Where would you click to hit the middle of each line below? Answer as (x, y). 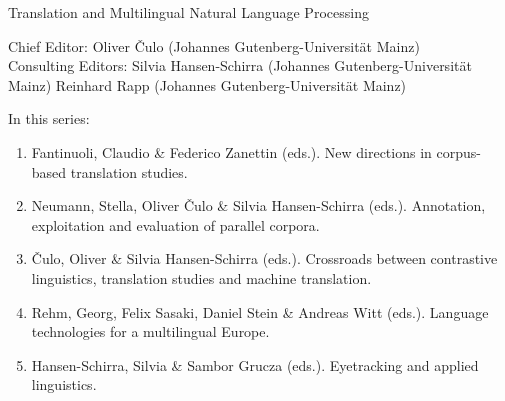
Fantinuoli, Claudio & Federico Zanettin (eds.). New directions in (231, 151)
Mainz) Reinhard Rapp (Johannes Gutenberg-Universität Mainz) (207, 84)
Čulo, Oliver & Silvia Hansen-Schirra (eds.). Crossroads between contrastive (264, 258)
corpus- (458, 151)
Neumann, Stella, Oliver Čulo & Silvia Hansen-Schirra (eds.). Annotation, (258, 205)
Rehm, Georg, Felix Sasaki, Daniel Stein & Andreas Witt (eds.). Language (260, 311)
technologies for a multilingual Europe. (150, 331)
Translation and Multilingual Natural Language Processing (188, 12)
